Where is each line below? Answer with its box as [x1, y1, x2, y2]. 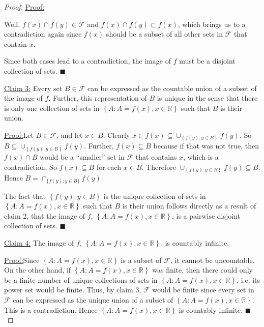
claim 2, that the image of [4, 210, 85, 221]
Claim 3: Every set [4, 82, 63, 93]
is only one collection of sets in [4, 102, 100, 113]
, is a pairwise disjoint [171, 210, 240, 221]
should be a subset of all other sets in [106, 28, 223, 39]
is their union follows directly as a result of [122, 200, 256, 211]
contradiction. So [4, 161, 57, 172]
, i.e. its [237, 274, 260, 285]
